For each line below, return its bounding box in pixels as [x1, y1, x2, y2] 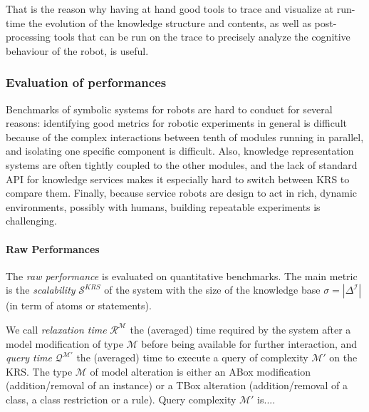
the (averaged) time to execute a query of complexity [76, 350, 308, 365]
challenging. [6, 213, 57, 228]
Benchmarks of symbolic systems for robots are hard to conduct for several [6, 101, 333, 116]
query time [6, 350, 52, 365]
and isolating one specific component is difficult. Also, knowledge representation [6, 143, 354, 158]
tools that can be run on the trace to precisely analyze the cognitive [53, 29, 350, 44]
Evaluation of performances [6, 73, 167, 91]
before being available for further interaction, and [141, 336, 358, 351]
